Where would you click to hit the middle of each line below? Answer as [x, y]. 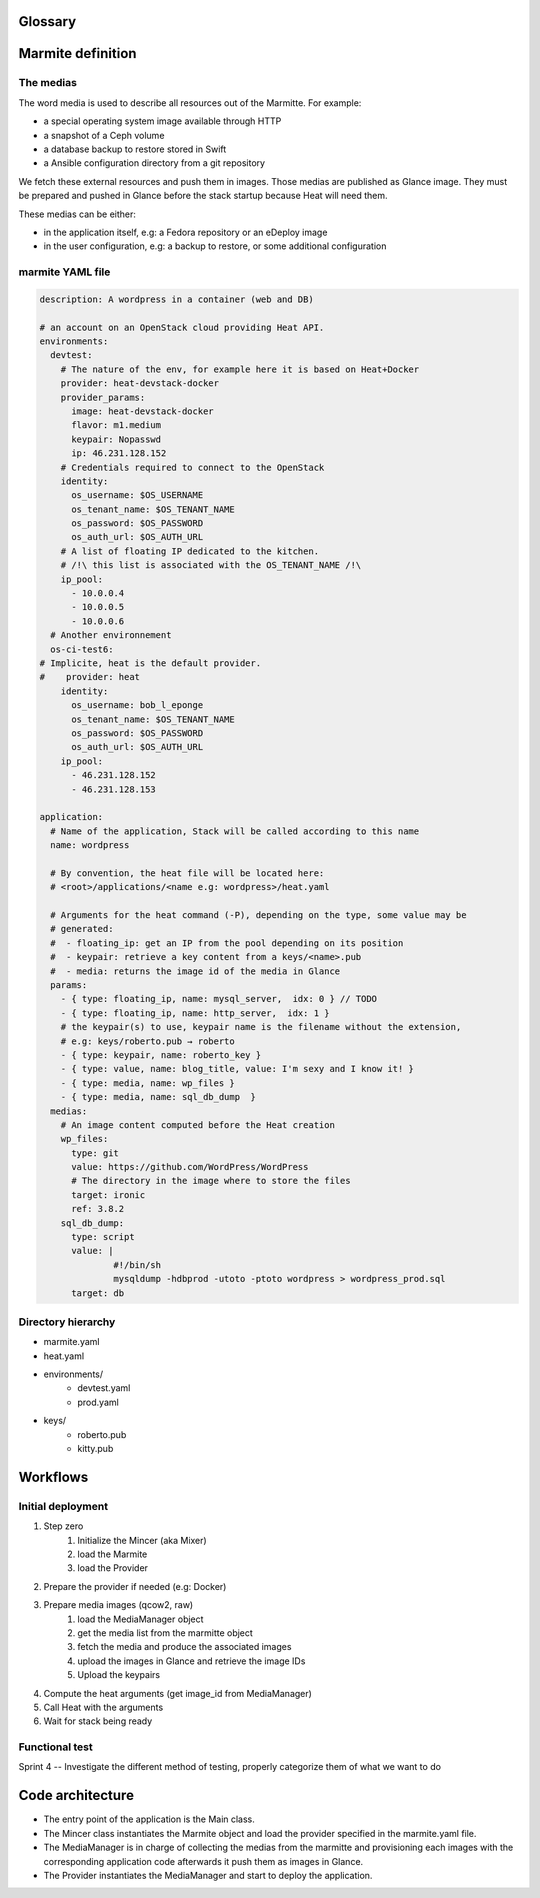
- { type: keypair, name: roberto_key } [161, 1054]
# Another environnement [111, 635]
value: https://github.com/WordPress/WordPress [190, 1167]
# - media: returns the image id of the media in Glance [195, 971]
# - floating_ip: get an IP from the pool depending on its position [227, 943]
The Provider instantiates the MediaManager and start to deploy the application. [208, 1875]
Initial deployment [63, 1506]
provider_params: [103, 397]
